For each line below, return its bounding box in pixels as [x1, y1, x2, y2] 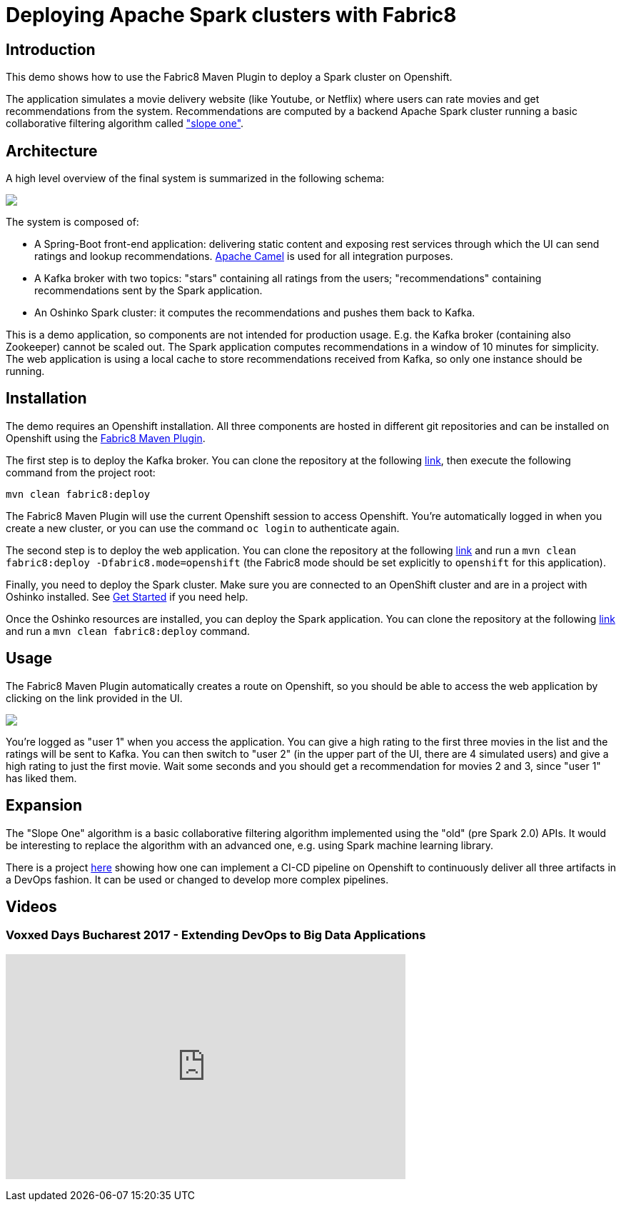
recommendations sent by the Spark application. [34, 284, 263, 297]
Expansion [6, 796, 83, 815]
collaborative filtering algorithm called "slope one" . [6, 117, 244, 130]
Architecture [6, 141, 98, 160]
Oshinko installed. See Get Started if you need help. [6, 590, 248, 603]
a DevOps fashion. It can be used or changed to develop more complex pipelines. [6, 873, 389, 886]
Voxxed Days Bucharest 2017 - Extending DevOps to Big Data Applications [6, 928, 426, 943]
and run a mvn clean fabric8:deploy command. [6, 624, 251, 637]
